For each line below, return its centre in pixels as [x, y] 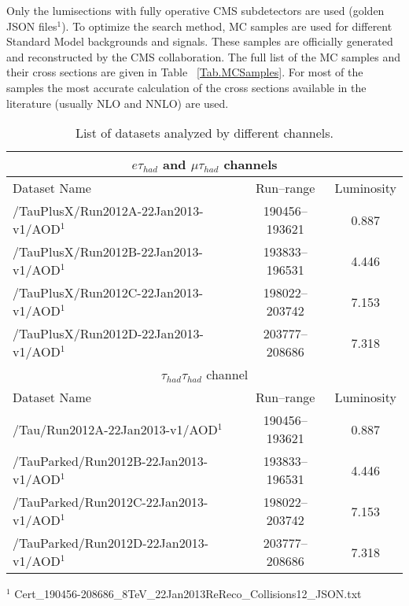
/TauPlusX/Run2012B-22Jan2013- [108, 252]
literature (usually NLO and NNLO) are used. [118, 103]
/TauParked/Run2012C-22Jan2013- [111, 502]
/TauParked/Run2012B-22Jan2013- [111, 461]
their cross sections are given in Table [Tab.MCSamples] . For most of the [185, 72]
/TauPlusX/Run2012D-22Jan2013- [108, 334]
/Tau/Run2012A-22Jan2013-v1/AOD [115, 429]
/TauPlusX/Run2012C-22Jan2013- [108, 293]
